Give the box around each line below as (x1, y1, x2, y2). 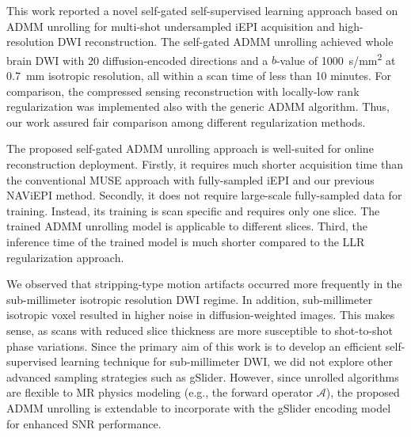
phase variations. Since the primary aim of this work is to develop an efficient (6, 337, 382, 354)
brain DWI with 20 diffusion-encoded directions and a (6, 51, 268, 68)
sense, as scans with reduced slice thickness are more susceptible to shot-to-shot (6, 321, 393, 338)
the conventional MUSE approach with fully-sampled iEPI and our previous (6, 171, 375, 188)
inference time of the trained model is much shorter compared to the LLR (6, 233, 365, 249)
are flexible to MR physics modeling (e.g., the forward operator (6, 384, 314, 401)
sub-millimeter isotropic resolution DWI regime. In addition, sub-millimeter (6, 291, 373, 307)
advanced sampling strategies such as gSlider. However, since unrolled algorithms (6, 368, 399, 385)
